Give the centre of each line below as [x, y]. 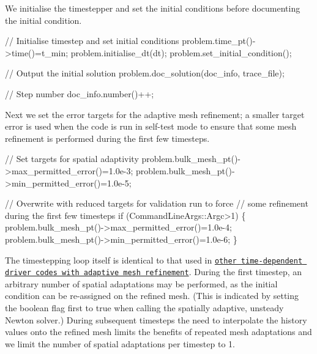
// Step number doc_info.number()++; [80, 93]
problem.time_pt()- [219, 41]
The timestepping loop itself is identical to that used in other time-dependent [154, 260]
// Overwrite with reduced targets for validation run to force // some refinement [157, 203]
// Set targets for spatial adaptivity [72, 159]
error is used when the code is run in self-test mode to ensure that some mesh [151, 126]
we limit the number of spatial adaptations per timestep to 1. [120, 343]
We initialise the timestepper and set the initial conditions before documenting [153, 8]
